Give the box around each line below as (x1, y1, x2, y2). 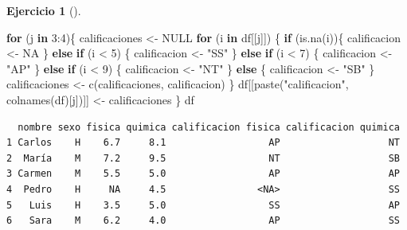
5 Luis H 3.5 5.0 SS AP (6, 199, 400, 211)
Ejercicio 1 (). (6, 2, 81, 18)
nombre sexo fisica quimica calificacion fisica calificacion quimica (18, 121, 400, 133)
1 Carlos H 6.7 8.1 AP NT (6, 137, 400, 149)
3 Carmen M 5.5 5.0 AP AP (6, 168, 400, 180)
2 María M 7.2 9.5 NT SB (6, 152, 400, 164)
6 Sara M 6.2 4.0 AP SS (6, 215, 400, 227)
